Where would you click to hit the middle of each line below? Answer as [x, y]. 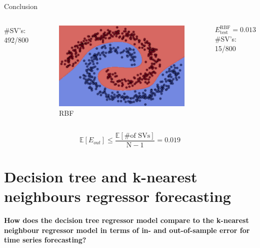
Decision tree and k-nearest [101, 177]
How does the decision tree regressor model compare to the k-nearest [126, 220]
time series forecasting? [45, 240]
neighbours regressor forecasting [117, 196]
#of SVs [137, 136]
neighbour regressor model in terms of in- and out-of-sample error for [127, 230]
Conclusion [21, 6]
